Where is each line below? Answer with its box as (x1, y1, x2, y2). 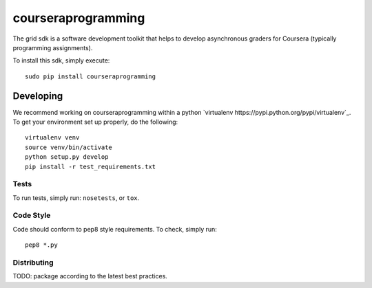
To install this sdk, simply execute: (12, 56, 110, 65)
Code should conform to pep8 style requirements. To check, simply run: (12, 225, 217, 233)
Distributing (12, 258, 54, 267)
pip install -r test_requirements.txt (25, 162, 156, 170)
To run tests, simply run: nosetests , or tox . (12, 193, 140, 202)
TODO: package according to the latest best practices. (12, 272, 168, 280)
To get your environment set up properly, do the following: (12, 118, 178, 126)
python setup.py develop (25, 153, 109, 161)
